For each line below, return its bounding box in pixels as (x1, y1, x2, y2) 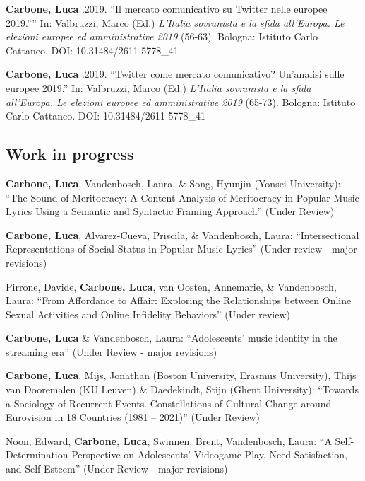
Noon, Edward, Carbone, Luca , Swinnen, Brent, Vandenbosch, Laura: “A (6, 433, 332, 448)
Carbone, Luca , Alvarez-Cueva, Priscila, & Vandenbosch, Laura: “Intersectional (6, 227, 359, 242)
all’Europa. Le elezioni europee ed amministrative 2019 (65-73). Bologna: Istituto (6, 94, 356, 109)
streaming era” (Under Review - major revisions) (6, 344, 217, 359)
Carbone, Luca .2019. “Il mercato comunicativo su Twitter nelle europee (6, 1, 328, 16)
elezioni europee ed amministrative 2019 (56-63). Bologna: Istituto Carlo (6, 29, 318, 44)
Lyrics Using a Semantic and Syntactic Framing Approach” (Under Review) (6, 204, 335, 219)
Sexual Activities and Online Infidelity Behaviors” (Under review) (6, 306, 290, 321)
